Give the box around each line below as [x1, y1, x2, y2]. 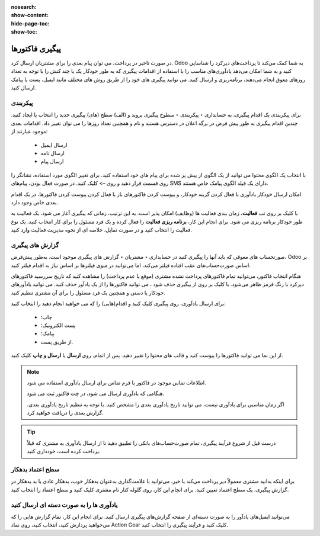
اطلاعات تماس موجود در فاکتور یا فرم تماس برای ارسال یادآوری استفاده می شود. [27, 379, 207, 386]
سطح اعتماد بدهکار [11, 466, 60, 474]
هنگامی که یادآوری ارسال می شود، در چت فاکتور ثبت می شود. [27, 390, 165, 397]
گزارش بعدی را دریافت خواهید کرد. [27, 409, 104, 416]
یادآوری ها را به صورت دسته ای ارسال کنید [11, 500, 118, 509]
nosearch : [11, 4, 37, 10]
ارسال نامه [40, 149, 65, 156]
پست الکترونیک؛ [40, 322, 76, 329]
